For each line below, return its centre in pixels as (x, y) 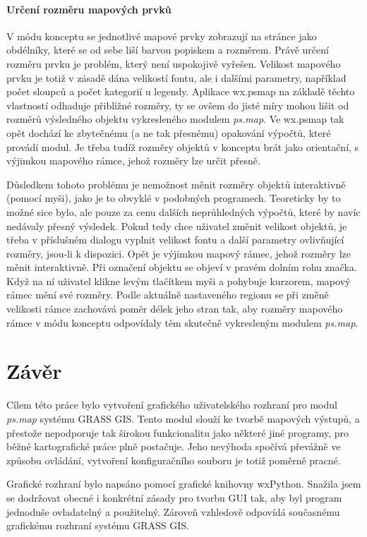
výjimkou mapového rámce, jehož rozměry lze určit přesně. (133, 161)
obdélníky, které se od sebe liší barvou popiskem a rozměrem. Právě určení (168, 50)
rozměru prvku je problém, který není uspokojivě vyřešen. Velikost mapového (174, 63)
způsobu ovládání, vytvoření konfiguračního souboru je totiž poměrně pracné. (174, 460)
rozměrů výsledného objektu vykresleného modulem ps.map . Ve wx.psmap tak (175, 119)
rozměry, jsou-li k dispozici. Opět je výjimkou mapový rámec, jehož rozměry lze (179, 253)
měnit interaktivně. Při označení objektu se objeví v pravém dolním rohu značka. (182, 267)
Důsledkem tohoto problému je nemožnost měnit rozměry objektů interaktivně (176, 184)
